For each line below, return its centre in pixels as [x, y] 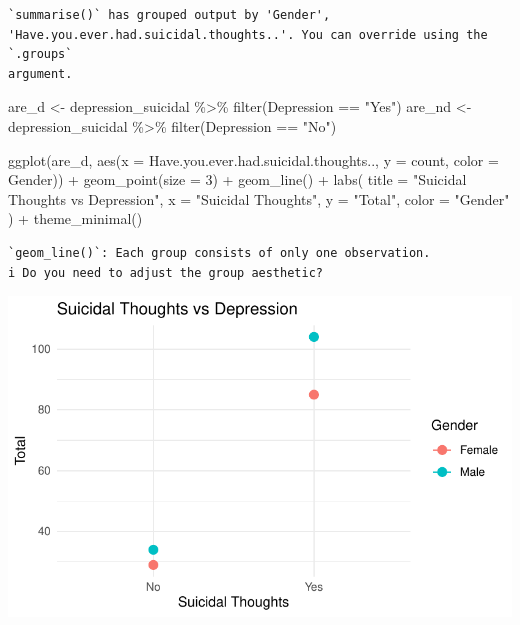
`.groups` [40, 54]
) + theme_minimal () [75, 218]
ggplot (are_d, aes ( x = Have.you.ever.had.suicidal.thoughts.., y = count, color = [253, 159]
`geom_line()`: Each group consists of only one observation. [219, 252]
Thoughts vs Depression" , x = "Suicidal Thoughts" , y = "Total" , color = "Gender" [259, 198]
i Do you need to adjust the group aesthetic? [165, 272]
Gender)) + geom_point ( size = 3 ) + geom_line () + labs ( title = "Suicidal [237, 179]
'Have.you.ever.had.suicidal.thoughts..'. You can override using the [248, 34]
